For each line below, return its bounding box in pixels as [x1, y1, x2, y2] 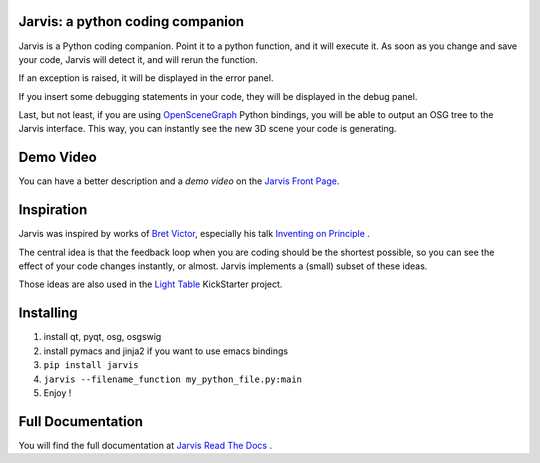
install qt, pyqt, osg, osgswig [43, 331, 162, 343]
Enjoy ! [43, 386, 72, 399]
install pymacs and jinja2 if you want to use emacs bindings [43, 345, 289, 357]
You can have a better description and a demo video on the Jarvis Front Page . [18, 175, 340, 187]
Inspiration [18, 201, 88, 219]
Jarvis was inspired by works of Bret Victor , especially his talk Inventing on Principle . [18, 228, 370, 240]
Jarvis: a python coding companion [18, 13, 245, 30]
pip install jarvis [43, 360, 139, 371]
